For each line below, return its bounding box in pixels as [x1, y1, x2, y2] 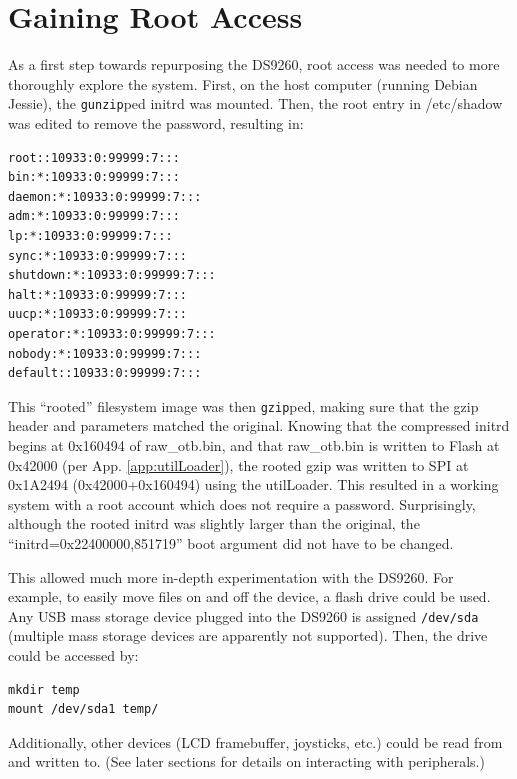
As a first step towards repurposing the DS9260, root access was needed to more [8, 54, 500, 75]
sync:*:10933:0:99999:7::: [8, 248, 187, 263]
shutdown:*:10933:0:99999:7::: [8, 268, 216, 283]
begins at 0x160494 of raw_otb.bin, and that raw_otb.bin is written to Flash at [8, 434, 500, 455]
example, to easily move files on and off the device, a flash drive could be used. [8, 586, 491, 607]
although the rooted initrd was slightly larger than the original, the [8, 513, 420, 534]
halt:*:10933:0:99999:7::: [8, 287, 187, 302]
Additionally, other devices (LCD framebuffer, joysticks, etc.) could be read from [8, 731, 503, 752]
